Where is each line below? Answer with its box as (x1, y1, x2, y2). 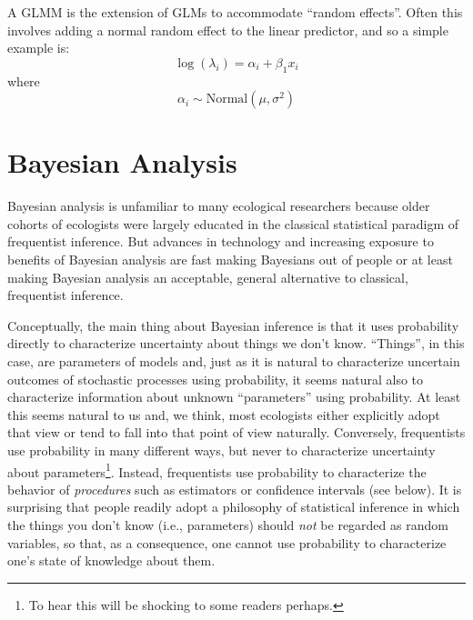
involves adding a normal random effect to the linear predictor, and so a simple (7, 20, 448, 39)
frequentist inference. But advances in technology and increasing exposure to (7, 232, 434, 251)
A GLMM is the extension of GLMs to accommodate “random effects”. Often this (7, 3, 463, 21)
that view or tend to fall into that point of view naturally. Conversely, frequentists (7, 423, 466, 442)
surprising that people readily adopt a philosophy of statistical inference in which (7, 497, 460, 516)
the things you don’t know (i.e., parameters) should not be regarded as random (7, 515, 448, 535)
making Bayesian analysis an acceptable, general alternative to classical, (7, 267, 408, 286)
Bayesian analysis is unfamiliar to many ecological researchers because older (7, 196, 430, 215)
